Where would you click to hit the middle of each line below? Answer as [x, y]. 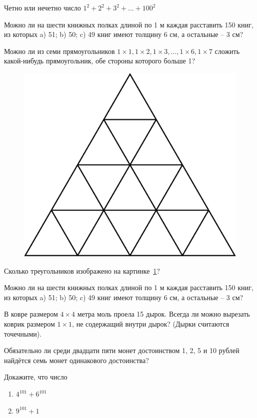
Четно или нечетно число [42, 7]
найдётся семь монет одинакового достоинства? [76, 360]
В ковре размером [31, 314]
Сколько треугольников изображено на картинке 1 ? [82, 270]
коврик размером [29, 324]
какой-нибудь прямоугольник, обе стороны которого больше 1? [100, 61]
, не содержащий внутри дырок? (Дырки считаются [151, 324]
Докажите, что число [36, 377]
